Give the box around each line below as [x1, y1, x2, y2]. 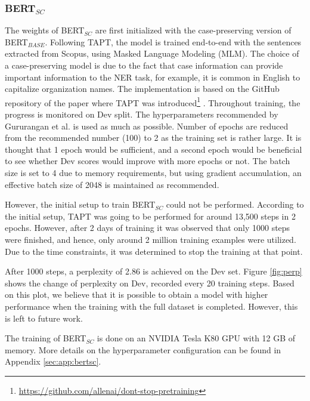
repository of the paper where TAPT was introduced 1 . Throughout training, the [5, 94, 300, 109]
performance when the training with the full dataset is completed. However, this [5, 300, 298, 312]
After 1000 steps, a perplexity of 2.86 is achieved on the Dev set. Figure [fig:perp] [5, 265, 302, 277]
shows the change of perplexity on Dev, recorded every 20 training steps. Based [5, 276, 294, 289]
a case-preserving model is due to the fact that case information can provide [5, 59, 283, 71]
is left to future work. [5, 311, 83, 324]
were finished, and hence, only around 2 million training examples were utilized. [5, 233, 296, 245]
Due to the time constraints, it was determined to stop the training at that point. [5, 245, 303, 257]
